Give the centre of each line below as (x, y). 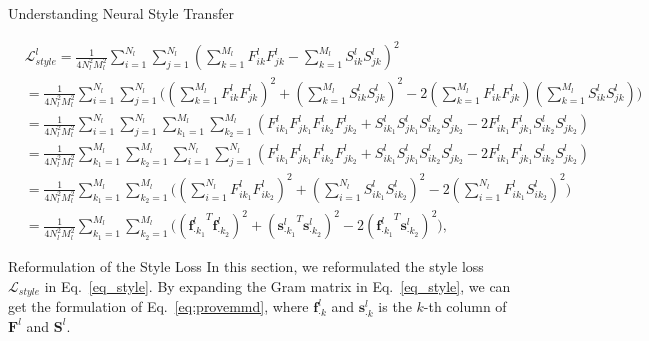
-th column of (465, 306)
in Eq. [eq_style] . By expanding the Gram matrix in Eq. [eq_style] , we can (277, 285)
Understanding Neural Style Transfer (121, 13)
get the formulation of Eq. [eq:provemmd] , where (158, 306)
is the (395, 306)
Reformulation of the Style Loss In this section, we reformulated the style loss (246, 266)
